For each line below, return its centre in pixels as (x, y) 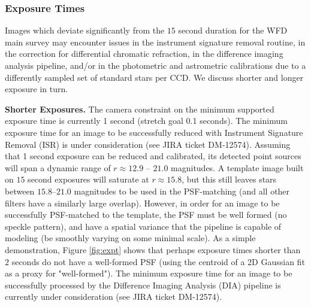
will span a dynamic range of (58, 167)
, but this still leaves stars (229, 179)
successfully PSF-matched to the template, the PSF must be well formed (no (146, 215)
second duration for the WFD (233, 30)
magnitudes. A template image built (237, 167)
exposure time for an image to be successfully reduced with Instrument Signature (154, 132)
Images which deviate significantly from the (85, 30)
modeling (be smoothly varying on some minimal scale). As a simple (130, 238)
